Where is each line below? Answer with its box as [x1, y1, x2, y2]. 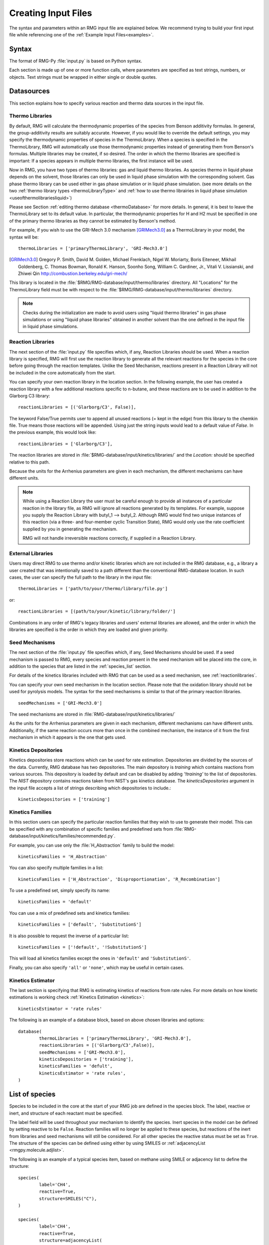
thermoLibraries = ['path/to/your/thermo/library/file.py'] [18, 586, 168, 592]
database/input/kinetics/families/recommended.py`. [9, 833, 116, 839]
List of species [9, 1090, 56, 1099]
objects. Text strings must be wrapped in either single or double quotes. [9, 74, 157, 80]
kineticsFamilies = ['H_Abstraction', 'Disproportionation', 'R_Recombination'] [18, 876, 221, 882]
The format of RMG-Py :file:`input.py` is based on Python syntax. [9, 58, 142, 64]
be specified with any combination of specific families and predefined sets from [9, 826, 173, 832]
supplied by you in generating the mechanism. [22, 526, 118, 532]
